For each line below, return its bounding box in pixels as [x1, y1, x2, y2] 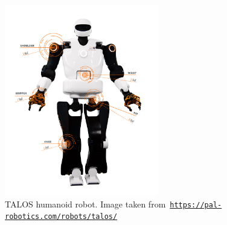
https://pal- [170, 200, 222, 209]
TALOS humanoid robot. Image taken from [5, 197, 166, 210]
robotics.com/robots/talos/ [5, 212, 118, 221]
